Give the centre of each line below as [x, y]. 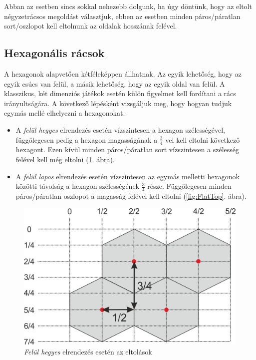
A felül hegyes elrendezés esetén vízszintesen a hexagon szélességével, [121, 129]
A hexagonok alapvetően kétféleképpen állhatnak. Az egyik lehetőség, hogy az [123, 73]
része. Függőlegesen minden [189, 186]
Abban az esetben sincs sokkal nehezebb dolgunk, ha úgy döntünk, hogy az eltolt [128, 6]
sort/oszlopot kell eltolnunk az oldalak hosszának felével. [91, 26]
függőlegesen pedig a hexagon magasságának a [87, 139]
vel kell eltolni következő [203, 139]
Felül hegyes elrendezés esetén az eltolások [88, 351]
